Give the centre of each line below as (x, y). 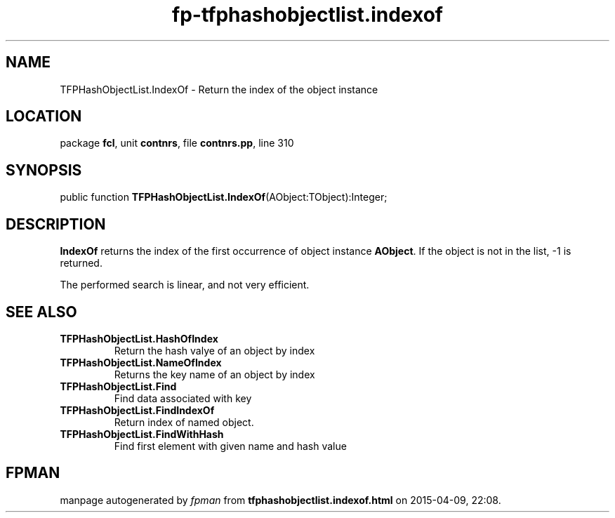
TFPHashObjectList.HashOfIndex (139, 338)
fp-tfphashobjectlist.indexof (307, 15)
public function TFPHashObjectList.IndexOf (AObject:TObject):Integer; (224, 197)
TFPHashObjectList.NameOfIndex (141, 362)
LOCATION (44, 117)
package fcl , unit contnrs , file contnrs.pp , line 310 (177, 143)
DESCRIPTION (56, 224)
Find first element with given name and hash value (230, 446)
